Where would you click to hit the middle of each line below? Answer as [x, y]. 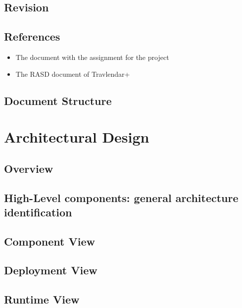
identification [38, 212]
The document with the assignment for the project [92, 57]
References [32, 36]
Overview [29, 168]
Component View [49, 241]
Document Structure [58, 100]
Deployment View [51, 270]
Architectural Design [77, 137]
